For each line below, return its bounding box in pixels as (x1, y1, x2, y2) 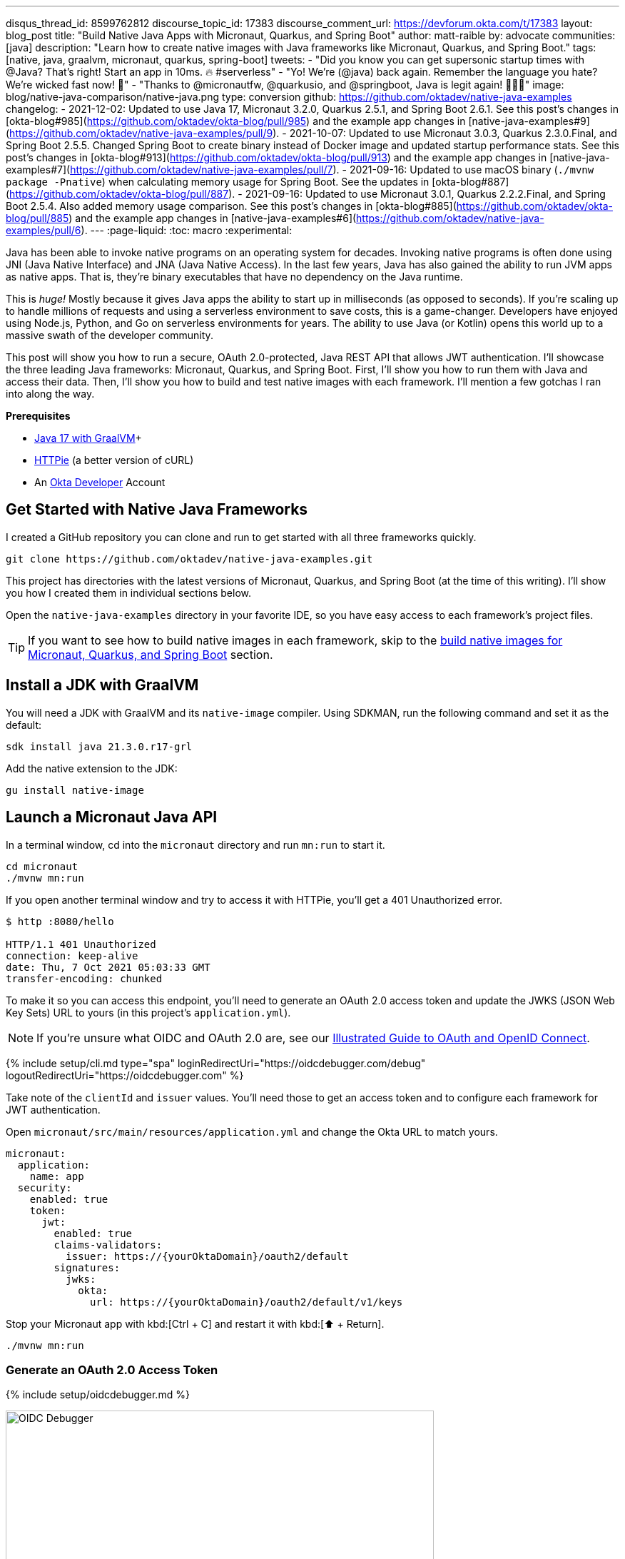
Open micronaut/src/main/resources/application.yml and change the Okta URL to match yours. (6, 1125, 498, 1138)
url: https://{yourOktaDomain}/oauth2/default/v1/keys (90, 1296, 403, 1308)
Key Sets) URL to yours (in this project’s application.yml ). (6, 1006, 291, 1019)
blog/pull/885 (6, 212, 69, 224)
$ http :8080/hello (6, 915, 114, 927)
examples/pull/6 (6, 224, 81, 236)
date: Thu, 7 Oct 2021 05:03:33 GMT (6, 961, 210, 973)
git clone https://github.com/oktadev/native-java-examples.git (6, 553, 373, 565)
